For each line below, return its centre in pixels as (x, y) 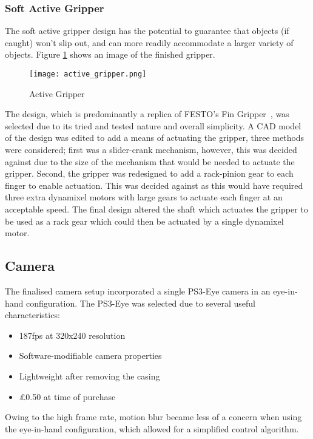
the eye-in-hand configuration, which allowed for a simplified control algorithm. (152, 428)
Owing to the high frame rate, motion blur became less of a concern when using (153, 417)
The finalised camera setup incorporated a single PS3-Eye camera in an (138, 291)
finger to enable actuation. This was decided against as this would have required (154, 185)
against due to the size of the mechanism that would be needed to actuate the (150, 161)
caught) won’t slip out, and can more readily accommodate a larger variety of (149, 42)
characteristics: (32, 315)
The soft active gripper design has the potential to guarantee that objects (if (147, 31)
